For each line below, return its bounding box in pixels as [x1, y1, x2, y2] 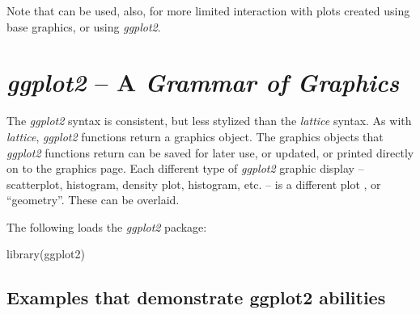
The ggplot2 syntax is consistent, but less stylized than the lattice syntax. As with [6, 112, 412, 129]
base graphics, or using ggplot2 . [6, 18, 161, 35]
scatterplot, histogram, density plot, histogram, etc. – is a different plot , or [6, 175, 381, 192]
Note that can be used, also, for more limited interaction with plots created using [6, 2, 410, 19]
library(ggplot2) [6, 245, 85, 262]
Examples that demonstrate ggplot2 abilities [6, 285, 386, 310]
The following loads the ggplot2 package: [6, 218, 207, 235]
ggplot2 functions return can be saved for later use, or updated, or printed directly [6, 144, 414, 161]
